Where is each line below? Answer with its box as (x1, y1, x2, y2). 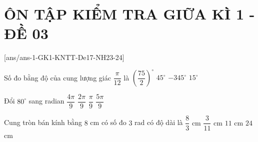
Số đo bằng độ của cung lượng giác (4, 72, 111, 82)
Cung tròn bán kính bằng (4, 117, 82, 127)
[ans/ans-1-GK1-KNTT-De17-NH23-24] (4, 52, 124, 62)
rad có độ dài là (134, 117, 183, 127)
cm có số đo (90, 117, 126, 127)
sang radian (28, 95, 64, 106)
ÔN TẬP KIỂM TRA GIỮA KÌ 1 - (4, 3, 255, 24)
